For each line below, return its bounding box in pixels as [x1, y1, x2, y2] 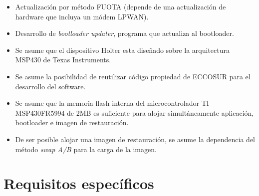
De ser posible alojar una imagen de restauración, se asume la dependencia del [15, 134, 256, 144]
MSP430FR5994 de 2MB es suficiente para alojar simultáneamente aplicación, [15, 107, 254, 118]
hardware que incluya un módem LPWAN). [15, 11, 149, 21]
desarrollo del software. [15, 81, 86, 91]
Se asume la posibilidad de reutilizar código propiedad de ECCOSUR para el [15, 71, 251, 81]
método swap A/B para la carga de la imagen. [15, 144, 157, 154]
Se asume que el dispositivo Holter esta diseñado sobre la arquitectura [15, 44, 230, 55]
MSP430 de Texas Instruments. [15, 54, 111, 65]
